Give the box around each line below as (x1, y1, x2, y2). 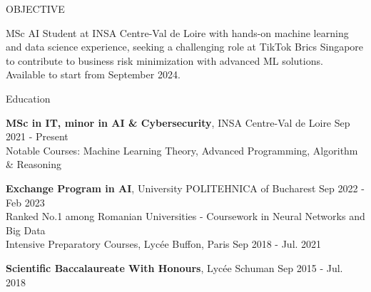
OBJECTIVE (6, 1, 65, 16)
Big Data (6, 222, 46, 237)
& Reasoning (6, 157, 62, 172)
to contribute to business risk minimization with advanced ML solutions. (6, 53, 323, 68)
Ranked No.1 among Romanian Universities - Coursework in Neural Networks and (6, 209, 365, 224)
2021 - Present (6, 129, 68, 144)
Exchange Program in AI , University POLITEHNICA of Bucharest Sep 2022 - (6, 180, 365, 195)
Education (6, 90, 51, 105)
